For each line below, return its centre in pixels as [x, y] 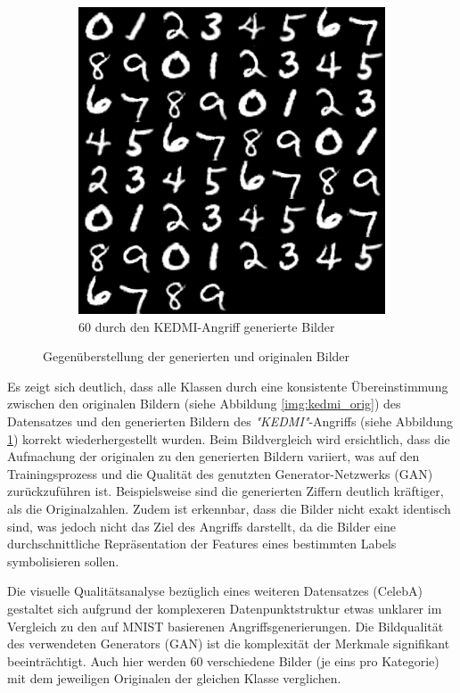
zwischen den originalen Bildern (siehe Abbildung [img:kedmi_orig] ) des [204, 404]
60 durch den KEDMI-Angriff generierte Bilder [207, 326]
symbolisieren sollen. [63, 561]
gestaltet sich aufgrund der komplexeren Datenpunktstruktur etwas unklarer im [225, 608]
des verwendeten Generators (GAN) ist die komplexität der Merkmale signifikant [229, 643]
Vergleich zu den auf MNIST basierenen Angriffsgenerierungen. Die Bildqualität [226, 626]
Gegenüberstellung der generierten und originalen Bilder [197, 356]
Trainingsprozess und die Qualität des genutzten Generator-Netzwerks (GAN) [220, 473]
